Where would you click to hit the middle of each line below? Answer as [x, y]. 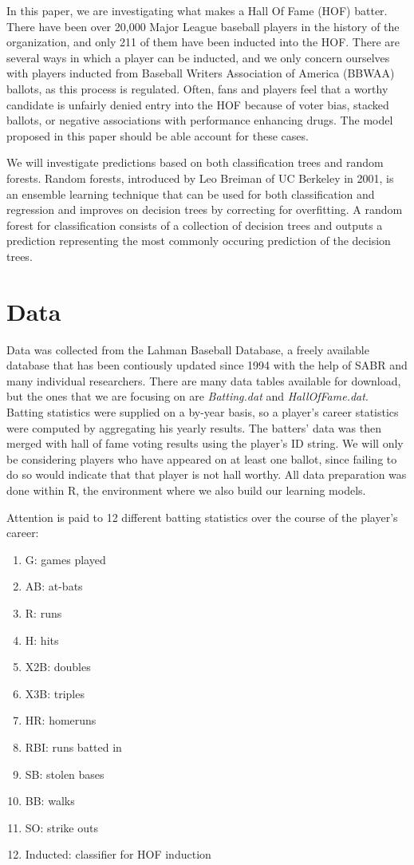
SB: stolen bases [65, 774]
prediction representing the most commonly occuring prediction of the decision [199, 241]
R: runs [43, 612]
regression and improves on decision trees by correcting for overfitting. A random [205, 209]
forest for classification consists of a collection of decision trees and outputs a [195, 225]
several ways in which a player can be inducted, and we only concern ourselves [198, 57]
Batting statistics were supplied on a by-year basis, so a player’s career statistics [203, 412]
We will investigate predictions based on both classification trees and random [195, 162]
